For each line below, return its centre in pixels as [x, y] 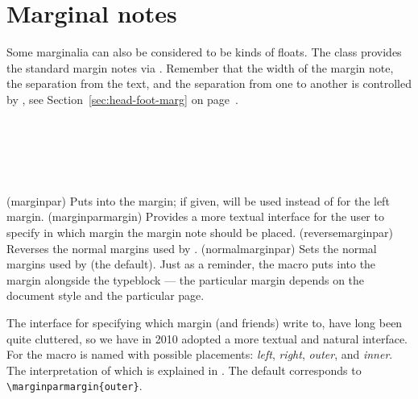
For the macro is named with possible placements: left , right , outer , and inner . [200, 354]
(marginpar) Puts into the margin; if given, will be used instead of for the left [198, 200]
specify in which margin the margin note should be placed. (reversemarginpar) [200, 233]
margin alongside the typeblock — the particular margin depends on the [186, 279]
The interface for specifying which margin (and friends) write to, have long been [205, 323]
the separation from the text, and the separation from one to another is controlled [209, 83]
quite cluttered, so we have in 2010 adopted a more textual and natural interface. [207, 338]
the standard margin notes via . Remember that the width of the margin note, [200, 67]
